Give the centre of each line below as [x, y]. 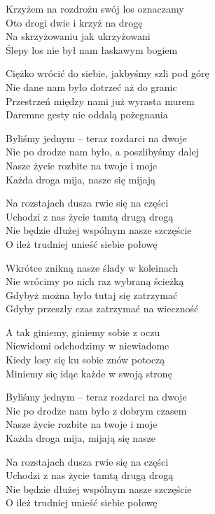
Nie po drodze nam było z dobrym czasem [96, 410]
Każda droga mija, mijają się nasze [81, 438]
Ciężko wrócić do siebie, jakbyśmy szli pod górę [107, 73]
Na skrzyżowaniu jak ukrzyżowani [78, 36]
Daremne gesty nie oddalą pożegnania [87, 114]
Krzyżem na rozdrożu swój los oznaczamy [95, 8]
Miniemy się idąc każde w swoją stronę [89, 373]
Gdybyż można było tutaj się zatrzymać [92, 294]
